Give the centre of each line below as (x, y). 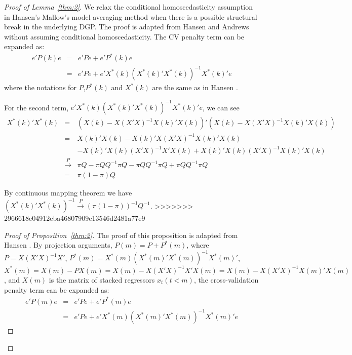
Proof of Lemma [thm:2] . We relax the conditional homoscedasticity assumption (128, 7)
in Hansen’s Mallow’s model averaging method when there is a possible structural (131, 16)
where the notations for (40, 87)
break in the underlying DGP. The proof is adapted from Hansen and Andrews (127, 27)
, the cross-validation (226, 279)
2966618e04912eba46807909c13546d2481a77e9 (75, 218)
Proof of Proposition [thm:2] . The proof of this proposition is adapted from (121, 235)
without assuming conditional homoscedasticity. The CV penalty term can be (124, 36)
